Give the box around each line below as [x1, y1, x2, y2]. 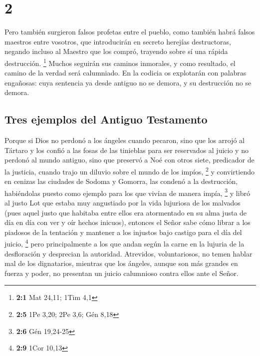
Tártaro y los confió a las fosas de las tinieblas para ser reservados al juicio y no [4, 144, 249, 155]
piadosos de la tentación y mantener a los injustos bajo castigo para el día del [4, 226, 242, 237]
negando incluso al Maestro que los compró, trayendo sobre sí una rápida [4, 46, 228, 56]
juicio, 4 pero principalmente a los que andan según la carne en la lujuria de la [4, 237, 245, 249]
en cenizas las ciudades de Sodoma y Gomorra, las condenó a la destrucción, [4, 176, 238, 186]
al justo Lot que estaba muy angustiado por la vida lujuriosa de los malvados [4, 197, 241, 208]
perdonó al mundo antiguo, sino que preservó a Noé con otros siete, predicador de [4, 154, 255, 165]
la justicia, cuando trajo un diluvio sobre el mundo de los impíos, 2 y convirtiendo [4, 164, 255, 176]
